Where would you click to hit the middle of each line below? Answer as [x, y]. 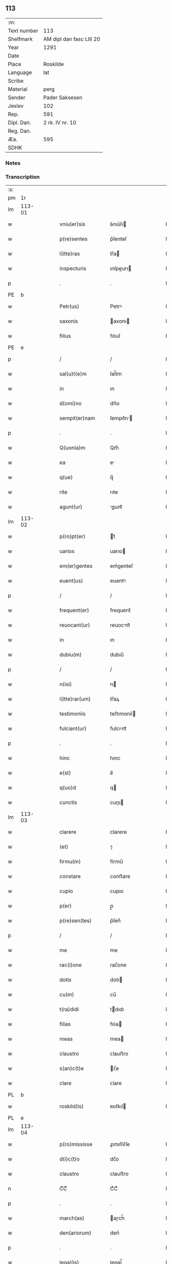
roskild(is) [72, 1106]
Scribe [16, 81]
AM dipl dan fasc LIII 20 [72, 39]
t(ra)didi [69, 1010]
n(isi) [66, 684]
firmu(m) [70, 862]
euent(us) [71, 581]
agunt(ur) [71, 507]
